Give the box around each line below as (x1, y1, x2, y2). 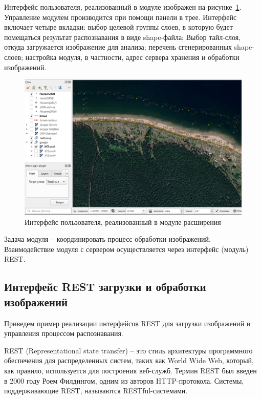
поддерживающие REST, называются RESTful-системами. (4, 385, 188, 396)
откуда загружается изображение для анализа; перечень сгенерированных (4, 41, 232, 52)
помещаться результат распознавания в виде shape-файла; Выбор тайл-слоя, (4, 31, 241, 42)
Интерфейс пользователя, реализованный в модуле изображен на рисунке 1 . (4, 2, 242, 12)
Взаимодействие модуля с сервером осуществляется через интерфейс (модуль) (4, 243, 249, 254)
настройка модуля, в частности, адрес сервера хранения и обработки (25, 51, 240, 62)
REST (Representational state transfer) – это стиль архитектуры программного (4, 345, 253, 355)
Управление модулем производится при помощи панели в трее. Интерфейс (4, 11, 237, 22)
